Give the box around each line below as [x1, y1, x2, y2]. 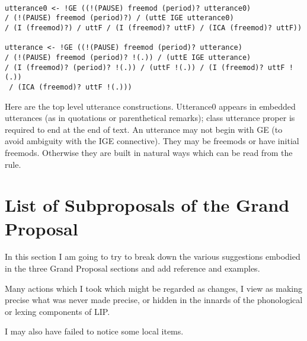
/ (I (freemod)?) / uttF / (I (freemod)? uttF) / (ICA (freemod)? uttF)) [5, 23, 302, 32]
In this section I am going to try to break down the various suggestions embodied [5, 250, 300, 263]
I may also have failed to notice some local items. [5, 325, 184, 337]
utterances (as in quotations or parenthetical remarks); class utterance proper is [5, 111, 295, 124]
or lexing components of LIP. [5, 305, 110, 317]
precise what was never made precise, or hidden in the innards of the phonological [5, 294, 303, 306]
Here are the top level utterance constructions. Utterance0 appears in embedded [5, 100, 296, 112]
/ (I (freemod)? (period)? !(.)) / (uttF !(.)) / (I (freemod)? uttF [5, 63, 285, 72]
